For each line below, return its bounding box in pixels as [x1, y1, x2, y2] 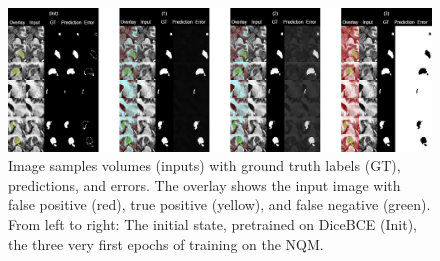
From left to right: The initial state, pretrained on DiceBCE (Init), [8, 214, 417, 235]
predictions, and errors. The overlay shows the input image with [8, 174, 401, 195]
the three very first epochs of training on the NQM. [8, 233, 324, 254]
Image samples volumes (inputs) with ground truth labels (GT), [8, 155, 401, 176]
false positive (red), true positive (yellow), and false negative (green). [8, 194, 431, 215]
